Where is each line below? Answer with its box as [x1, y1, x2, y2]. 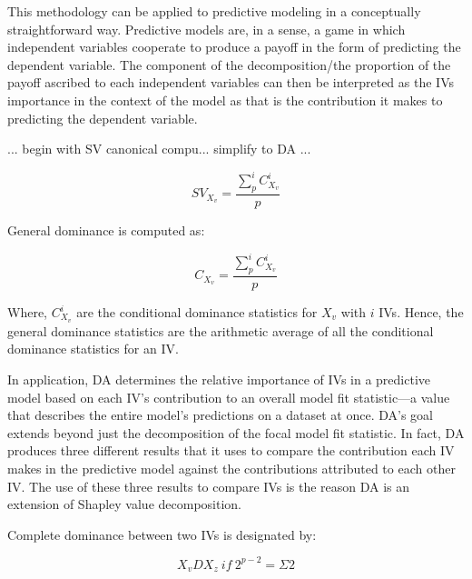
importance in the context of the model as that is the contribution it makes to [7, 90, 443, 109]
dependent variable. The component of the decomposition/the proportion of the [7, 55, 451, 74]
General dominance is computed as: [7, 221, 205, 240]
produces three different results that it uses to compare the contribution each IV [7, 441, 455, 460]
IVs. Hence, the [379, 303, 464, 321]
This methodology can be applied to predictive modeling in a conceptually [7, 2, 421, 20]
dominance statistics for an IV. [7, 339, 179, 358]
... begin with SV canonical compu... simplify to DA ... [7, 139, 311, 158]
